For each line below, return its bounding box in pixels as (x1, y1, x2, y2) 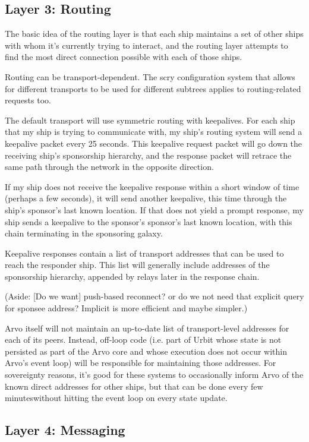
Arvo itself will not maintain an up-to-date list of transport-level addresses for (5, 321, 289, 334)
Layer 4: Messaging (5, 421, 125, 439)
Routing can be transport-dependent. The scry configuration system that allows (5, 70, 295, 83)
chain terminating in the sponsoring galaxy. (5, 227, 163, 239)
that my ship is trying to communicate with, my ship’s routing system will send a (5, 125, 302, 138)
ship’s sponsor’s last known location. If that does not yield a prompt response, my (5, 203, 304, 216)
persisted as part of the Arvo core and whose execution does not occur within (5, 345, 288, 357)
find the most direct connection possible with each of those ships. (5, 50, 242, 63)
